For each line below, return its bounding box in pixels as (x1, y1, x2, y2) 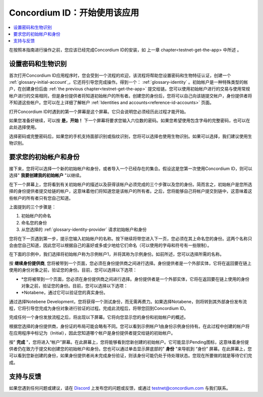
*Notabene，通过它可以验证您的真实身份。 (21, 290, 108, 296)
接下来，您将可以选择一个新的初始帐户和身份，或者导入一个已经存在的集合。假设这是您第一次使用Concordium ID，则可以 (9, 166, 253, 171)
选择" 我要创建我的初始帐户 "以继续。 (9, 172, 84, 178)
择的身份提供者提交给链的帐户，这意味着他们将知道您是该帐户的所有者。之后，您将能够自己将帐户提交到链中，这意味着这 (9, 188, 252, 194)
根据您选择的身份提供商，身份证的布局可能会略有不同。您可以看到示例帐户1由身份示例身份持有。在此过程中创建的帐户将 (9, 323, 250, 329)
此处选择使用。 (9, 124, 39, 130)
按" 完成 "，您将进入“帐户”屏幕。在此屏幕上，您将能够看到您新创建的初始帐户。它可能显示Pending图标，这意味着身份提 (9, 339, 249, 345)
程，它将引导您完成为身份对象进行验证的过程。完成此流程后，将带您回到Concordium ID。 (9, 305, 188, 311)
